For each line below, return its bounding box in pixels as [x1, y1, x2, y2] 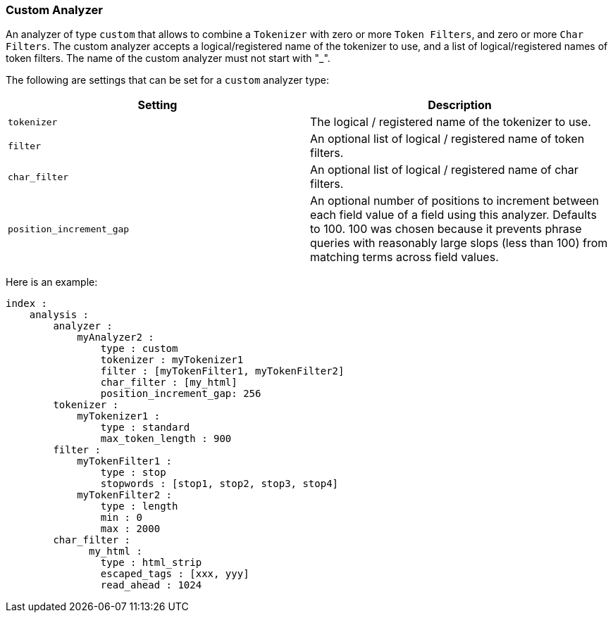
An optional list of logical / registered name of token [310, 132, 585, 146]
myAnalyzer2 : [77, 332, 154, 343]
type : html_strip [100, 557, 202, 569]
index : [6, 298, 48, 310]
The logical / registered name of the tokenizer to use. [310, 115, 591, 130]
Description [428, 98, 492, 113]
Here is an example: [6, 276, 98, 289]
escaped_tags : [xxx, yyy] [100, 568, 249, 580]
